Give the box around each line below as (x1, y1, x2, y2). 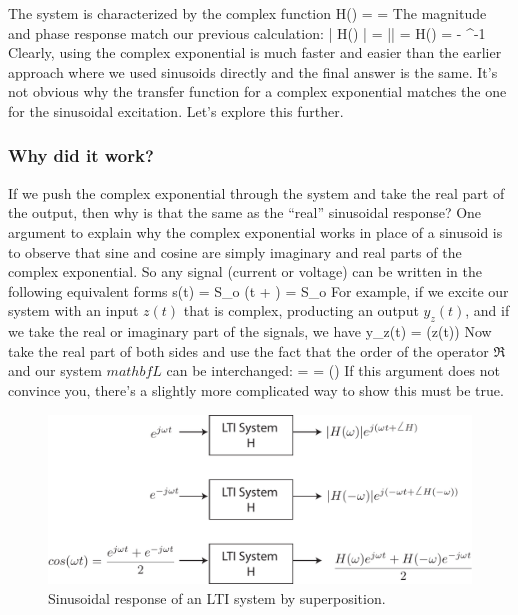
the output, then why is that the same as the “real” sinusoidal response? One (8, 202, 482, 223)
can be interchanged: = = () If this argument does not (166, 360, 501, 381)
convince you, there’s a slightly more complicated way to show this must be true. (8, 379, 504, 400)
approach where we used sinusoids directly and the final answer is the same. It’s (8, 61, 498, 82)
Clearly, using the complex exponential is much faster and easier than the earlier (8, 42, 502, 63)
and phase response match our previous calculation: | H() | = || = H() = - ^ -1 (8, 22, 486, 43)
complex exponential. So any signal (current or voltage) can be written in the (8, 261, 482, 282)
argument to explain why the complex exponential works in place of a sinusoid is (8, 221, 503, 242)
